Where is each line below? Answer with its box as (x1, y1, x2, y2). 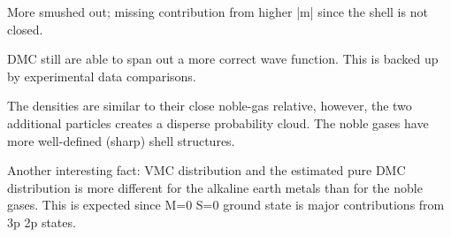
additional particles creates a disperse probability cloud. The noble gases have (7, 113, 429, 132)
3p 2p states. (7, 212, 76, 231)
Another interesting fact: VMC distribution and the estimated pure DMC (7, 161, 406, 180)
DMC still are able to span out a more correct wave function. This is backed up (7, 50, 439, 68)
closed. (7, 19, 43, 38)
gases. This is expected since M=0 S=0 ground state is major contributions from (7, 195, 445, 214)
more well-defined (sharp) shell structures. (7, 131, 235, 149)
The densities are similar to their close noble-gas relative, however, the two (7, 96, 412, 115)
